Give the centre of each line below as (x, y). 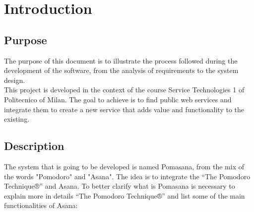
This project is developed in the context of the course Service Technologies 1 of (124, 90)
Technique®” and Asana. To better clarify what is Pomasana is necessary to (120, 186)
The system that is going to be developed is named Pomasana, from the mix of (124, 166)
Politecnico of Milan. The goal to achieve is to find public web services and (118, 99)
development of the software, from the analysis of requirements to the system (121, 70)
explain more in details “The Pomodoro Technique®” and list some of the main (125, 195)
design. (15, 80)
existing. (17, 119)
